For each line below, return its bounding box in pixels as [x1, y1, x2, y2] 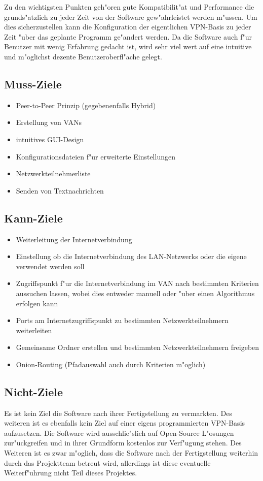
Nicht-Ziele [4, 383, 63, 399]
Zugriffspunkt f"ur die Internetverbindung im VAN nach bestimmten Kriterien [16, 278, 259, 288]
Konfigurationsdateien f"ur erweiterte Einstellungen [16, 151, 175, 162]
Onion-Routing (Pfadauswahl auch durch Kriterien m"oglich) [16, 359, 206, 369]
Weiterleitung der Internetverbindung [16, 234, 132, 244]
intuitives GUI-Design [16, 134, 84, 144]
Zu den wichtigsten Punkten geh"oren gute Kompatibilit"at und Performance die [4, 2, 254, 12]
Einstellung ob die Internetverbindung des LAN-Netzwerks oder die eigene [16, 251, 247, 262]
